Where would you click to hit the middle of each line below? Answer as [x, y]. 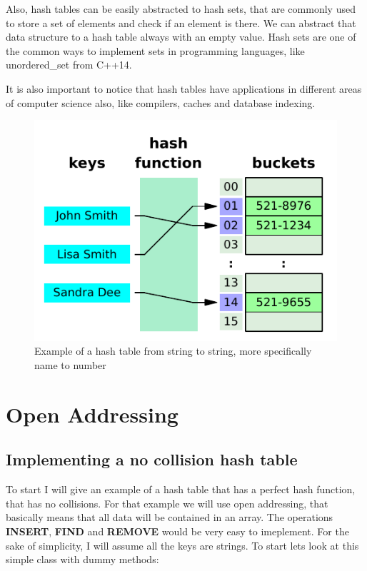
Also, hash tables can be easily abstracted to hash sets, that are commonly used [181, 9]
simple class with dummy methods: [82, 559]
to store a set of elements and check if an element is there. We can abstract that [181, 22]
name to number [70, 364]
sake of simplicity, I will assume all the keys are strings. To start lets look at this [182, 545]
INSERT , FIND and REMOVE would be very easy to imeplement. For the [177, 531]
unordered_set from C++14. [69, 65]
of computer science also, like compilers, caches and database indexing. [161, 102]
